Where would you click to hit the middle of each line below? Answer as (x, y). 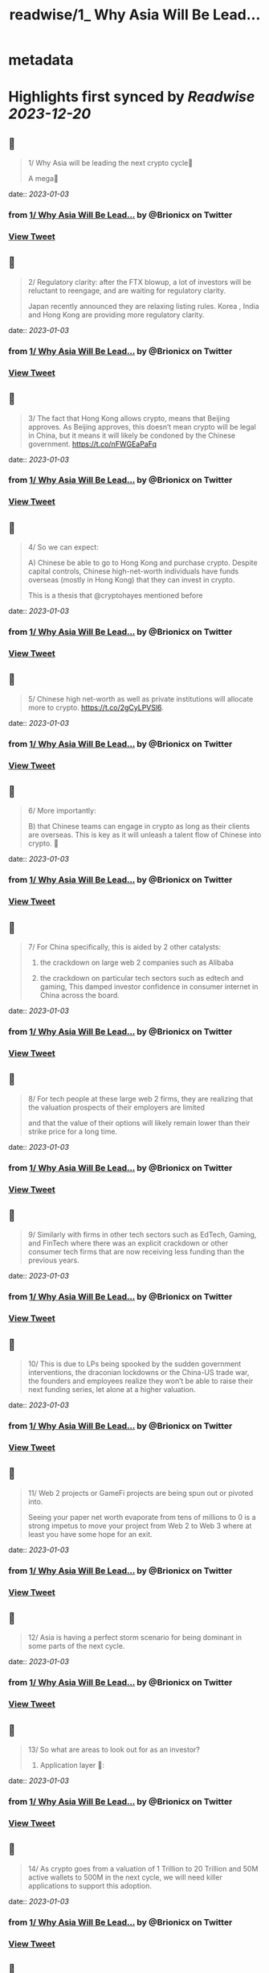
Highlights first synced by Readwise (132, 97)
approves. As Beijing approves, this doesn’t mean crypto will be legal (142, 426)
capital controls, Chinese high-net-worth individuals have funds (133, 571)
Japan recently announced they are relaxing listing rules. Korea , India (143, 306)
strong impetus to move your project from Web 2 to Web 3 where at (140, 1526)
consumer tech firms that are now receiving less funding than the (136, 1252)
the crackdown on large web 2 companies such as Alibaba (137, 962)
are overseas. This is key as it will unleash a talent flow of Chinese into (145, 835)
